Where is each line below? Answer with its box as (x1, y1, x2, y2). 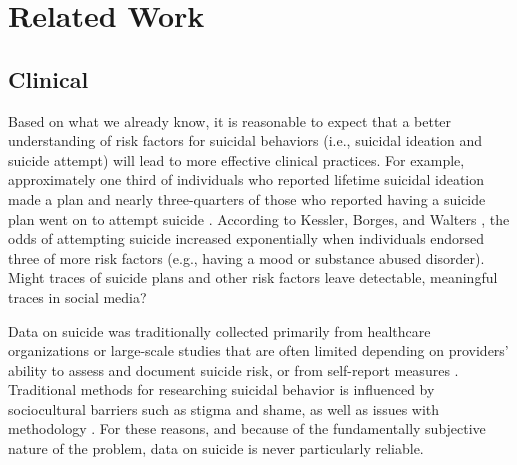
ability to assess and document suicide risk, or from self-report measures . (8, 359, 459, 380)
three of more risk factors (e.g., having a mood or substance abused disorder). (8, 247, 485, 268)
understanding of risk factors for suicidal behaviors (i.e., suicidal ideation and (8, 130, 483, 151)
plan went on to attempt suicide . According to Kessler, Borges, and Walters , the (8, 208, 510, 229)
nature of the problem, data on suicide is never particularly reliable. (8, 438, 424, 459)
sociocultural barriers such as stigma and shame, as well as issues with (8, 398, 440, 419)
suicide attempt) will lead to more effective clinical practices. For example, (8, 149, 465, 170)
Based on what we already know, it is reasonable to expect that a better (8, 110, 452, 131)
